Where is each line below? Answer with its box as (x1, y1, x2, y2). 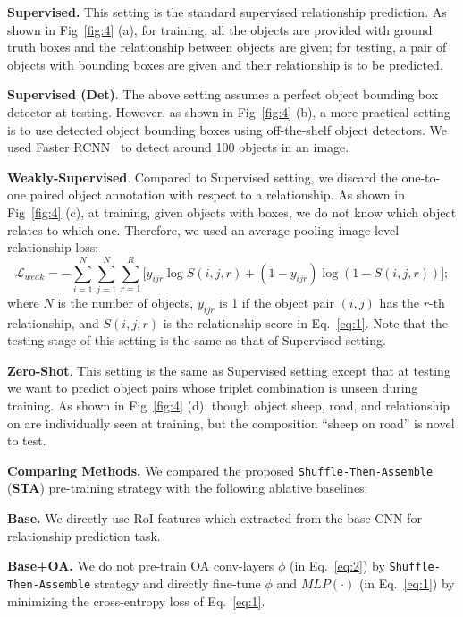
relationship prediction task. (7, 526, 161, 545)
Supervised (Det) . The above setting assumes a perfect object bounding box (7, 85, 439, 104)
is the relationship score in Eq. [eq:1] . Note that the (163, 313, 448, 332)
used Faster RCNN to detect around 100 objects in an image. (7, 138, 349, 156)
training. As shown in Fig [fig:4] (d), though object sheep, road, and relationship (7, 396, 450, 415)
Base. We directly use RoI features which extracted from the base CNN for (7, 509, 422, 528)
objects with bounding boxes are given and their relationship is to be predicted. (7, 55, 443, 73)
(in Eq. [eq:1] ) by (358, 573, 455, 592)
